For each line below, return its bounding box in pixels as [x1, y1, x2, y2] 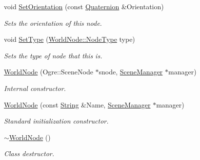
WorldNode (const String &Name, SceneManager [4, 99, 151, 109]
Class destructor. [4, 148, 55, 159]
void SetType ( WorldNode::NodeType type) [4, 34, 135, 44]
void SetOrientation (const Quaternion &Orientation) [4, 1, 164, 11]
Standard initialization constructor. [4, 116, 109, 126]
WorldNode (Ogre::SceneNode [4, 67, 93, 77]
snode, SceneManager [99, 67, 163, 77]
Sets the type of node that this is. [4, 50, 102, 60]
